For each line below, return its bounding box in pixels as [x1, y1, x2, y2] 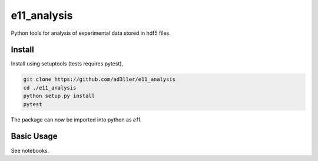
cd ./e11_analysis [23, 84, 77, 91]
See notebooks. [11, 147, 49, 154]
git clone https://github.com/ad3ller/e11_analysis [23, 76, 176, 83]
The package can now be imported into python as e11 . [11, 116, 142, 123]
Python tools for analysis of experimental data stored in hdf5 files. [11, 29, 171, 37]
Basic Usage [11, 132, 58, 142]
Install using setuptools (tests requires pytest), [11, 60, 124, 67]
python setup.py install [23, 93, 95, 100]
